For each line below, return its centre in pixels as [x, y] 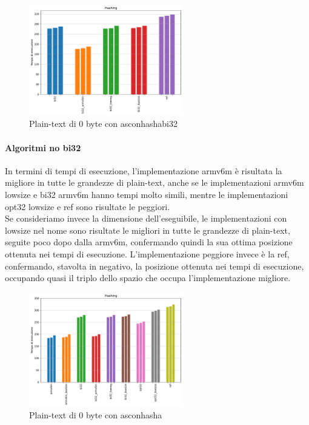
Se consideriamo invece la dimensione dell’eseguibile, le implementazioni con [146, 218]
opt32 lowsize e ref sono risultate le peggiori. [88, 206]
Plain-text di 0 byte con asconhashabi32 [103, 124]
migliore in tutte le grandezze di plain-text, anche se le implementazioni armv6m [154, 182]
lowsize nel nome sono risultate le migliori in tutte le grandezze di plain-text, [148, 230]
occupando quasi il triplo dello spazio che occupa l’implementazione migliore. [148, 278]
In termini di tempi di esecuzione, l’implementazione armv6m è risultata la [144, 170]
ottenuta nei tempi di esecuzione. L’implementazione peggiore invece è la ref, [147, 253]
